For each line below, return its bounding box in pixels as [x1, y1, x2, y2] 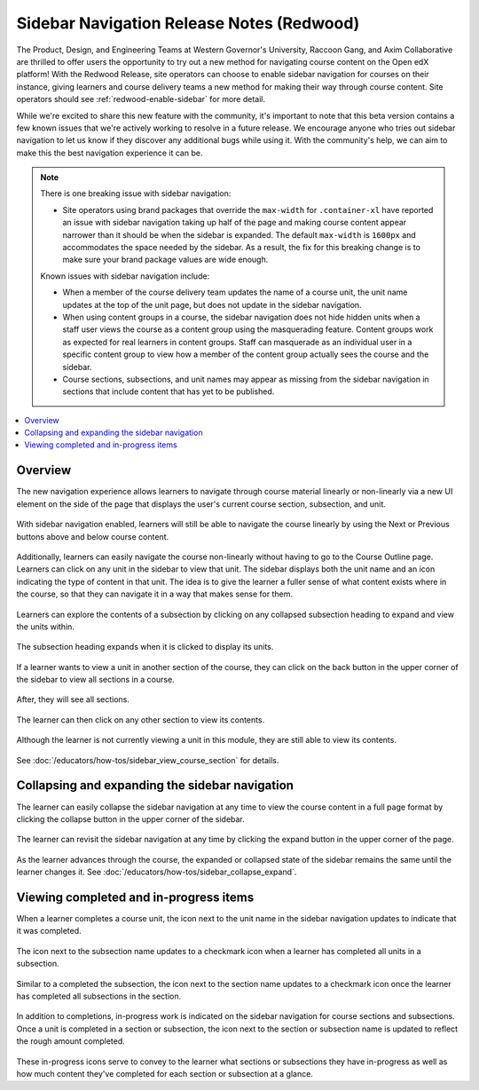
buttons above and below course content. [16, 531, 169, 541]
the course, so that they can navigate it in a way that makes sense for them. [16, 588, 293, 599]
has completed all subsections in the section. [16, 991, 182, 1001]
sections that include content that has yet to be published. [62, 386, 275, 397]
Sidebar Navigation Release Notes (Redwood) [16, 13, 360, 33]
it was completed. [16, 926, 82, 936]
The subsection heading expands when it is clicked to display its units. [16, 642, 274, 652]
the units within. [16, 621, 75, 632]
